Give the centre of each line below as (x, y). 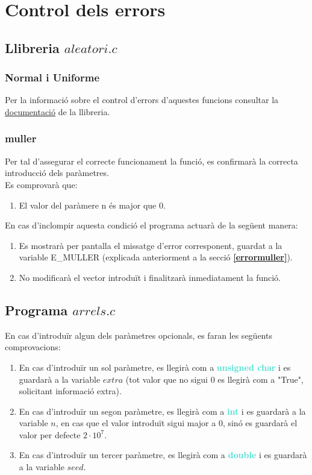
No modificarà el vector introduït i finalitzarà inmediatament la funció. (150, 277)
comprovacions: (33, 347)
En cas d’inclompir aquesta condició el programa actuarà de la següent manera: (151, 225)
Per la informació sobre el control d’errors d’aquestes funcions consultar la (142, 100)
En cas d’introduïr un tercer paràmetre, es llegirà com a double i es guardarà (163, 455)
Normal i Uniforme (52, 77)
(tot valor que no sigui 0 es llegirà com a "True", (214, 379)
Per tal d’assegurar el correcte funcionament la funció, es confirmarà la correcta (151, 161)
